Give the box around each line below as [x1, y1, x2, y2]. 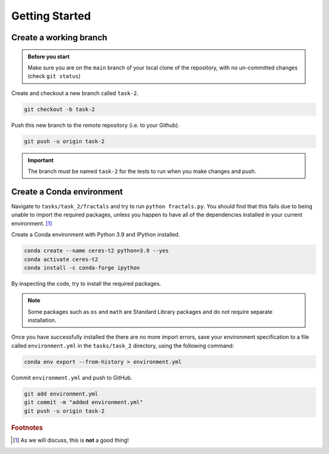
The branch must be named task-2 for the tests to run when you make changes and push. [27, 168, 256, 175]
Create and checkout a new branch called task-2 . [11, 89, 139, 97]
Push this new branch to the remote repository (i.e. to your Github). [11, 121, 180, 129]
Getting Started [11, 9, 91, 23]
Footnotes [11, 424, 43, 432]
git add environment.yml [24, 390, 99, 397]
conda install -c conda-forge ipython [24, 264, 140, 271]
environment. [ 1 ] [11, 219, 52, 227]
